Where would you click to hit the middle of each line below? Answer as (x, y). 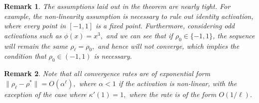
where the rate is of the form (173, 94)
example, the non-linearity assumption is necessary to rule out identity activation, (129, 16)
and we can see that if (139, 35)
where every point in (35, 26)
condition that (25, 56)
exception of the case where (45, 94)
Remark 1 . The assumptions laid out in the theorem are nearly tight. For (117, 6)
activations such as (33, 35)
